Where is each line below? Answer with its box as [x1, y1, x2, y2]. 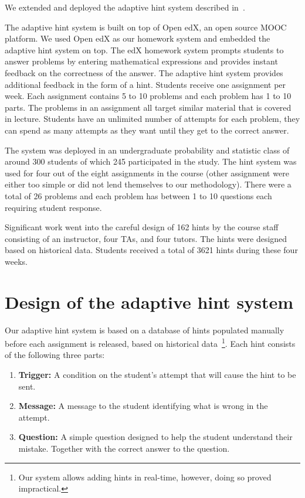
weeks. [5, 255, 28, 267]
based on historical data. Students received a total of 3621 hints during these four [5, 244, 298, 256]
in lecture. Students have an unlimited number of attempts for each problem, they [5, 112, 300, 125]
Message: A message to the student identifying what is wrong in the [18, 400, 268, 412]
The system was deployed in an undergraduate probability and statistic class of [5, 144, 290, 156]
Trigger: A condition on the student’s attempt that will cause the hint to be [18, 369, 296, 381]
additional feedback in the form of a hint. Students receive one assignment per [5, 78, 286, 90]
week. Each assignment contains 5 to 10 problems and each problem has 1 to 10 [5, 90, 292, 102]
